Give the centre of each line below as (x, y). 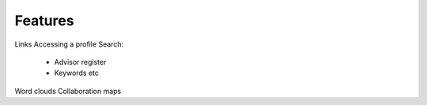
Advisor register (80, 62)
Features (44, 21)
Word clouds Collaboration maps (68, 91)
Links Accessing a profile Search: (69, 44)
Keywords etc (76, 73)
